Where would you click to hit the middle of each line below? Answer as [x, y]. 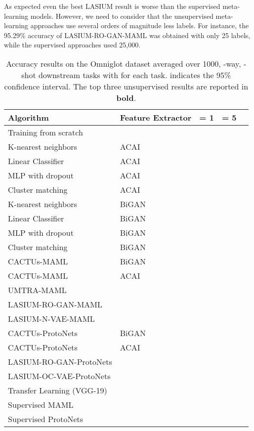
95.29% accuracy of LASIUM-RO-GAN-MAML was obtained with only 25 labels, [127, 35]
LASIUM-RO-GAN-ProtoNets [60, 361]
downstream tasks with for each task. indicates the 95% [135, 75]
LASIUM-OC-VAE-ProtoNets [59, 376]
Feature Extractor [156, 117]
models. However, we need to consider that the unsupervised [122, 16]
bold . [126, 97]
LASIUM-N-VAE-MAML [51, 318]
